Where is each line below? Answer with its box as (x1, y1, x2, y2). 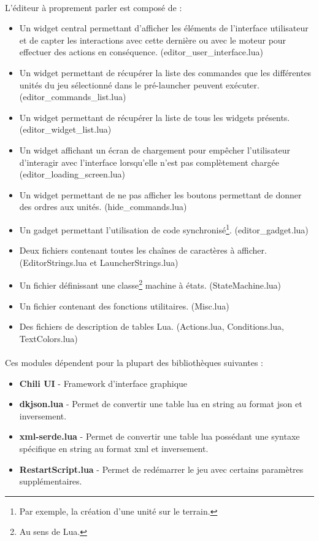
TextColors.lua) (19, 332, 78, 344)
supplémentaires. (19, 475, 82, 488)
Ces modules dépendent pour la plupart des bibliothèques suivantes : (5, 356, 263, 368)
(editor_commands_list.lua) (19, 90, 126, 103)
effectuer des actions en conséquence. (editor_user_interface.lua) (19, 45, 263, 58)
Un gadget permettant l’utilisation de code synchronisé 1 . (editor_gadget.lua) (19, 221, 309, 236)
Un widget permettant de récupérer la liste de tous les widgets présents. (19, 111, 290, 123)
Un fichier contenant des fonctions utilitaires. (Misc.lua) (19, 299, 229, 312)
